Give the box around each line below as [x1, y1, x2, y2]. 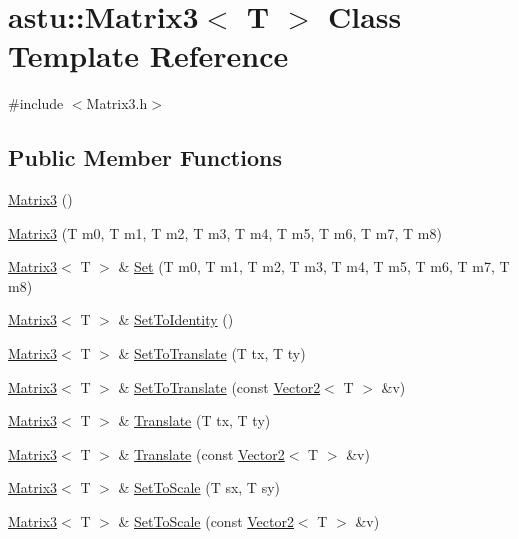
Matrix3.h [86, 93, 148, 114]
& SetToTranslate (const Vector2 [118, 376, 321, 397]
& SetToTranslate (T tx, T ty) [118, 343, 306, 364]
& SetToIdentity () [118, 309, 234, 330]
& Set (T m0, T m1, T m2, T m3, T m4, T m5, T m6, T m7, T [118, 256, 510, 277]
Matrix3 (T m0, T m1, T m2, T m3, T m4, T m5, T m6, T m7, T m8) [8, 222, 442, 243]
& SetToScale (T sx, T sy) [118, 477, 280, 498]
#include [8, 93, 64, 114]
